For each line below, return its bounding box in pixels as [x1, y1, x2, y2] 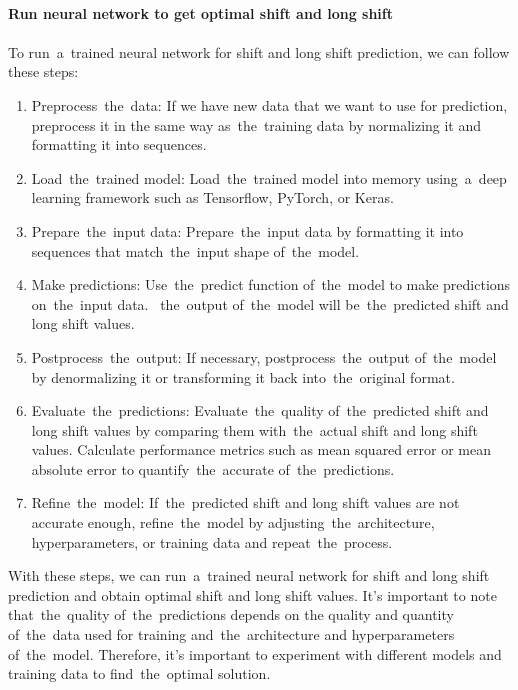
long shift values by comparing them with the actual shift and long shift [31, 419, 478, 440]
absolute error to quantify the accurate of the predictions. [31, 458, 395, 479]
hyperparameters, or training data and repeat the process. [31, 531, 393, 552]
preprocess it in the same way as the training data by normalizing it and [31, 114, 482, 135]
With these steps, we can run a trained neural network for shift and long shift [8, 565, 490, 586]
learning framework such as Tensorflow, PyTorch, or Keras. [31, 187, 394, 208]
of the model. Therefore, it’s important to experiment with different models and [8, 643, 502, 664]
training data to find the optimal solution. [8, 663, 271, 684]
